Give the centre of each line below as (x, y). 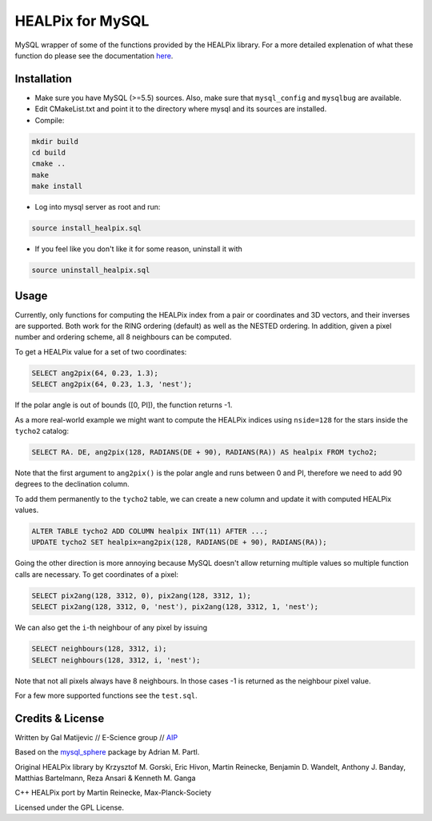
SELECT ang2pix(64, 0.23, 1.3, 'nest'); (112, 384)
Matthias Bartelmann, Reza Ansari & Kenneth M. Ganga (105, 778)
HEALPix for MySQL (82, 21)
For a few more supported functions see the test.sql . (106, 695)
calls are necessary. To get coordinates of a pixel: (97, 574)
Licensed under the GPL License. (69, 807)
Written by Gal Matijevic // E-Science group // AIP (96, 737)
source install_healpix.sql (86, 228)
